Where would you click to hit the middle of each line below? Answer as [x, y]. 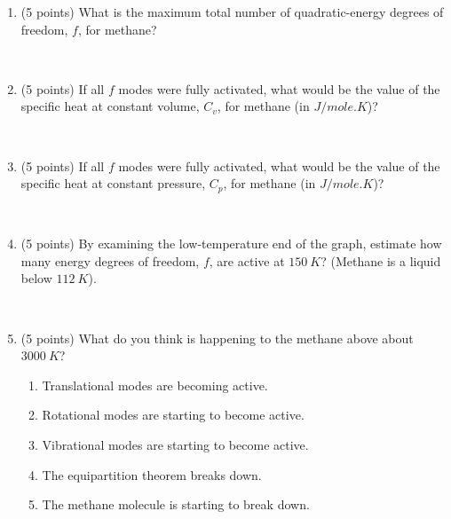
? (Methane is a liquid [381, 260]
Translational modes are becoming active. [155, 385]
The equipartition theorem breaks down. [152, 474]
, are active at [247, 260]
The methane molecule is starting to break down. [176, 504]
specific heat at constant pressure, [113, 183]
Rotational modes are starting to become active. [173, 415]
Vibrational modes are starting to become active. [175, 444]
